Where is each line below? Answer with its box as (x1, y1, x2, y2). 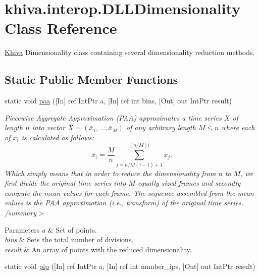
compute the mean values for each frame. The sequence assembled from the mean (5, 187, 254, 198)
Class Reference (5, 18, 117, 38)
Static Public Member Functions (5, 72, 178, 87)
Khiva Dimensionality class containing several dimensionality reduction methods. (5, 47, 255, 58)
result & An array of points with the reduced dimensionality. (5, 244, 192, 254)
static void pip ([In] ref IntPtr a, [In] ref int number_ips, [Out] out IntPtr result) (5, 261, 255, 271)
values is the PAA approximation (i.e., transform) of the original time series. (5, 197, 244, 208)
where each (221, 122, 255, 133)
